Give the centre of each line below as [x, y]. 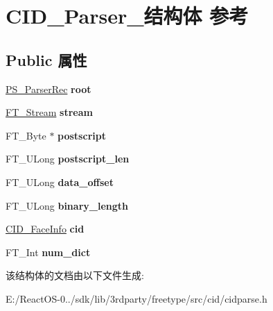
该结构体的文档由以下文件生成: [75, 275]
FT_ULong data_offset [60, 182]
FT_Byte [26, 135]
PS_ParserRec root [49, 89]
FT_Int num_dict [48, 252]
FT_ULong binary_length [67, 205]
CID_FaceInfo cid [45, 229]
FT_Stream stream [49, 112]
